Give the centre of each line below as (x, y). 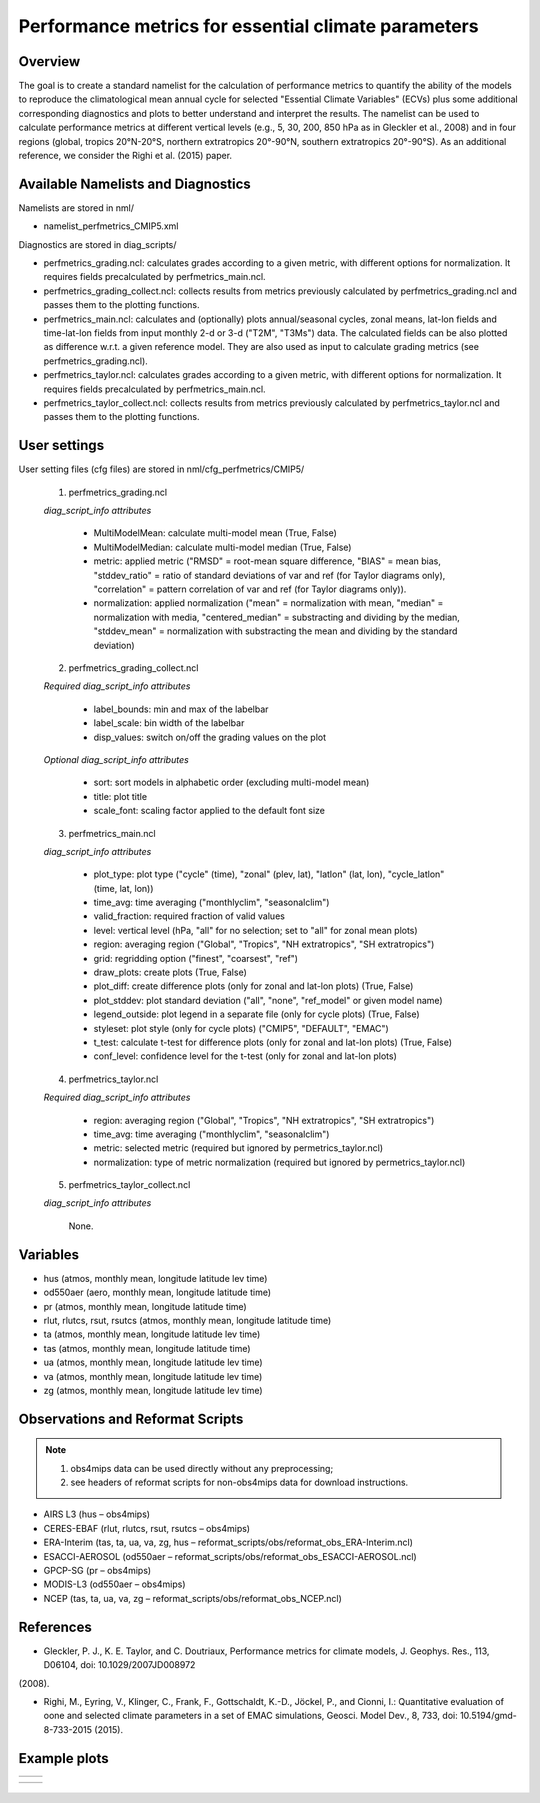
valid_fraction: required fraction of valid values (189, 916)
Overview (49, 61)
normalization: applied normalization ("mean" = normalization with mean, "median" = (268, 603)
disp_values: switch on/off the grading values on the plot (210, 737)
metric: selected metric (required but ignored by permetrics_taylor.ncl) (238, 1148)
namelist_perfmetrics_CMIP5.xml (111, 226)
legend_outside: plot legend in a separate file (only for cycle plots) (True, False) (256, 1014)
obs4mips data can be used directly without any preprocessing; (202, 1468)
